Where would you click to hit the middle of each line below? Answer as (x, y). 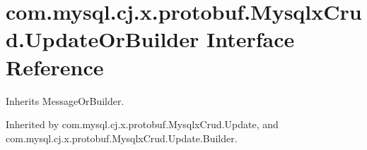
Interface (250, 39)
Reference (55, 67)
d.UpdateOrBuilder (103, 39)
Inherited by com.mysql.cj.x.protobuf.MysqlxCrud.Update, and (142, 124)
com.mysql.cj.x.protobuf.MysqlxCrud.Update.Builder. (122, 138)
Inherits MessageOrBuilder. (65, 100)
